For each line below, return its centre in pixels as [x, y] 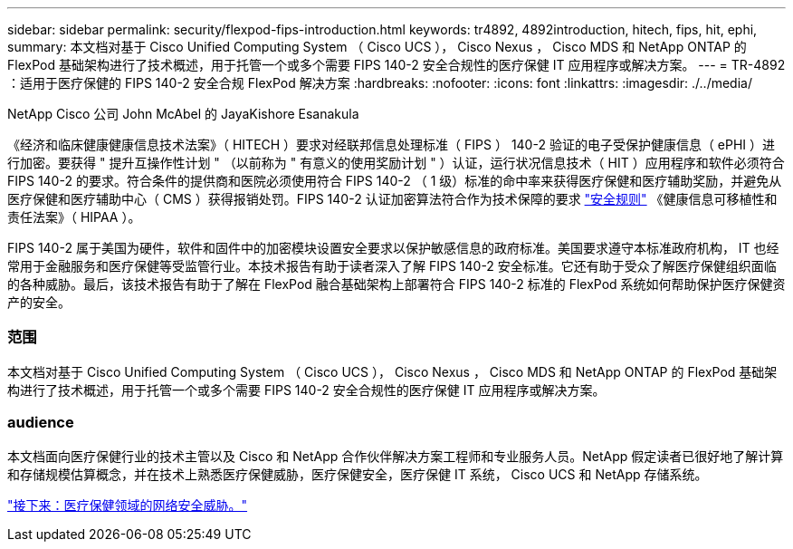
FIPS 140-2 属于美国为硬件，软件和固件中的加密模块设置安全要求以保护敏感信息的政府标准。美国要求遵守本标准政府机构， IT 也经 [393, 248]
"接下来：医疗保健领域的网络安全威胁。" [128, 505]
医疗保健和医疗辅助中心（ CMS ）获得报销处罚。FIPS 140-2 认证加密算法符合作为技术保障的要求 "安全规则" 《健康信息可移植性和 [392, 199]
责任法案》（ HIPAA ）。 [74, 217]
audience [41, 423]
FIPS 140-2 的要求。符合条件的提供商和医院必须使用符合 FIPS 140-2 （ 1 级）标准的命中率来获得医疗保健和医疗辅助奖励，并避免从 [395, 181]
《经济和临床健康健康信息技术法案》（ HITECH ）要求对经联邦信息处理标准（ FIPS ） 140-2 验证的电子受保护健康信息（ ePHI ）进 [392, 144]
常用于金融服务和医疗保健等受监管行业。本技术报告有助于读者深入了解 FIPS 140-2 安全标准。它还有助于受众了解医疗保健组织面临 [392, 266]
